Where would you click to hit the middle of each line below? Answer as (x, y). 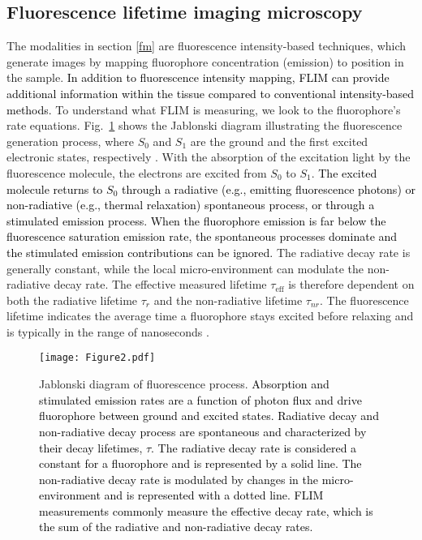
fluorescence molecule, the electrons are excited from (137, 172)
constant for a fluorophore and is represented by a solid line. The (200, 463)
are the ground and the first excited (279, 141)
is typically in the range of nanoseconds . (108, 331)
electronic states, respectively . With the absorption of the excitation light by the (209, 157)
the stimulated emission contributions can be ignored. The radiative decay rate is (209, 252)
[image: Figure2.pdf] (97, 358)
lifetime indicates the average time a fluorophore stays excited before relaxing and (210, 316)
